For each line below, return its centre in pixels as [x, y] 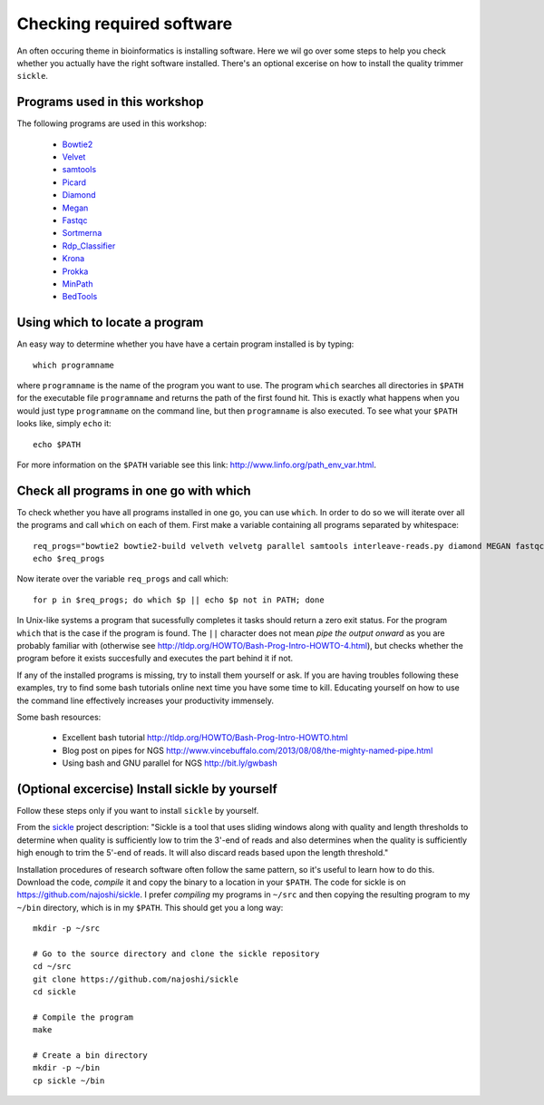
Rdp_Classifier [89, 246]
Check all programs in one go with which [134, 490]
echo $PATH [57, 444]
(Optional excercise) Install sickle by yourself [147, 789]
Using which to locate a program [110, 323]
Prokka [75, 271]
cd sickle [54, 992]
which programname [74, 365]
